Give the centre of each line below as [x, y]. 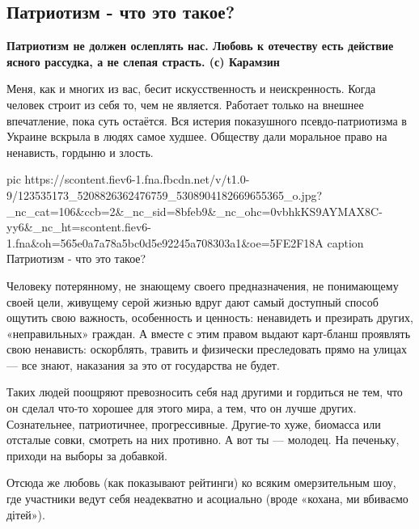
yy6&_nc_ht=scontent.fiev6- [79, 227]
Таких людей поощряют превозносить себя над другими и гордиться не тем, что [205, 392]
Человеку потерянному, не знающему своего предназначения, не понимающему [203, 285]
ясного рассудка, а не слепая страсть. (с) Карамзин [143, 61]
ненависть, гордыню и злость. [80, 152]
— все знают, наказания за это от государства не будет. [143, 364]
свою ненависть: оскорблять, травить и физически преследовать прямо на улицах [207, 349]
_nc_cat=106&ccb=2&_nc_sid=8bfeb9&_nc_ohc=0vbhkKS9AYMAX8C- [195, 211]
